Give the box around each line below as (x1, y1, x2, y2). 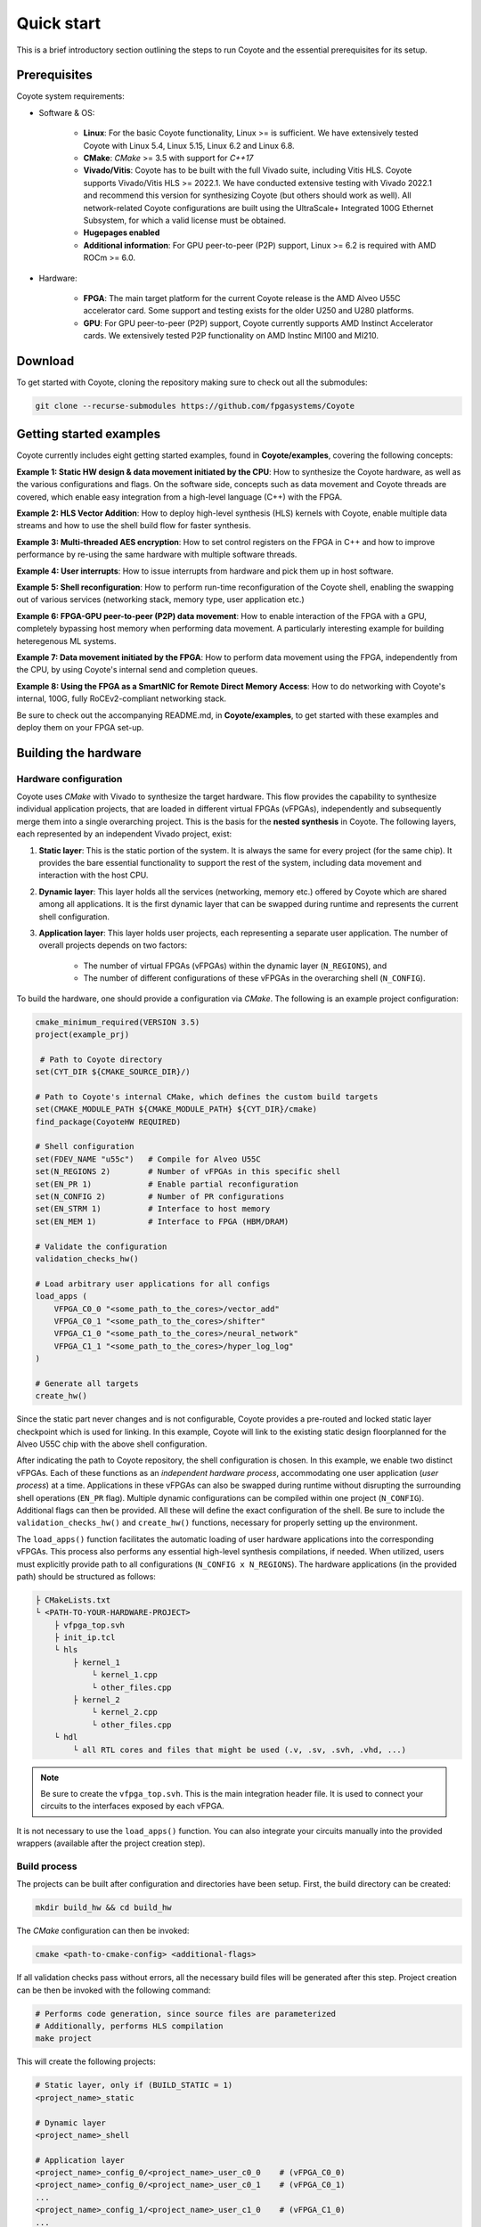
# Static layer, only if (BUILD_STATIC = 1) (35, 2080, 233, 2091)
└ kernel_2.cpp (91, 1707, 158, 1717)
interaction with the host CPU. (38, 869, 149, 881)
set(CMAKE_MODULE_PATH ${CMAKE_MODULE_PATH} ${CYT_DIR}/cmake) (35, 1105, 318, 1114)
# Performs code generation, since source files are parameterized (35, 2009, 337, 2019)
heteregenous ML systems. (16, 635, 117, 646)
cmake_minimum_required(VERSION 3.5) (35, 1016, 200, 1027)
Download (16, 353, 75, 369)
